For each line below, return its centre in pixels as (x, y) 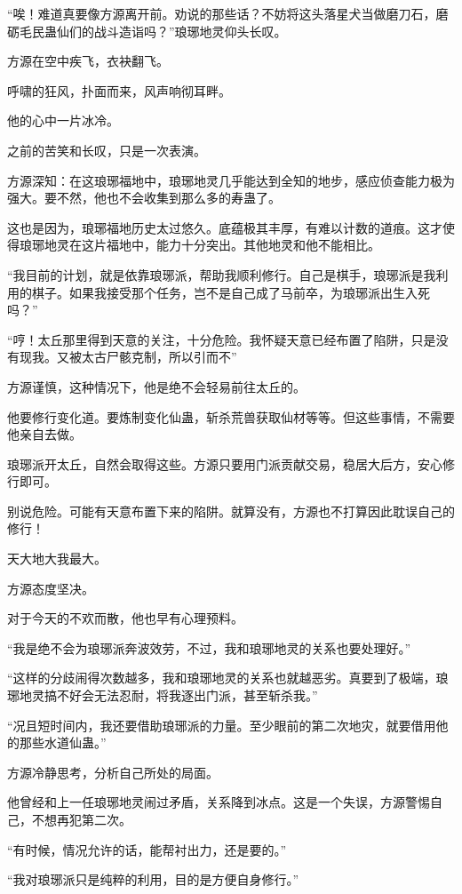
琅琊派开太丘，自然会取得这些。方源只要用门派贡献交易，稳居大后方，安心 (225, 463)
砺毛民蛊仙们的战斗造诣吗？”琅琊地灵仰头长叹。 (147, 31)
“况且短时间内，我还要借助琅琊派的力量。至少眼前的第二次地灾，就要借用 (222, 725)
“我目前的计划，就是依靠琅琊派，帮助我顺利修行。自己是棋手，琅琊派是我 (222, 274)
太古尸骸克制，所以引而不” (159, 357)
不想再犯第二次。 (81, 819)
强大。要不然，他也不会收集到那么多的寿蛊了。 (144, 198)
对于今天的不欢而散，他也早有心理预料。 (125, 618)
